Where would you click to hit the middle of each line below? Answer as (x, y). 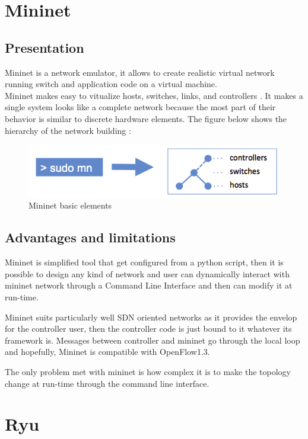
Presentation (45, 47)
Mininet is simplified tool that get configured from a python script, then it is (144, 262)
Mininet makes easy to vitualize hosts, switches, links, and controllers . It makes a (154, 95)
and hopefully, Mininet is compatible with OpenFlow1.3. (107, 352)
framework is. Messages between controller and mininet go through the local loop (153, 340)
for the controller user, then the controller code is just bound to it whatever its (148, 329)
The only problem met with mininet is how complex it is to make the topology (148, 371)
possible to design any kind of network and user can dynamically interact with (147, 273)
